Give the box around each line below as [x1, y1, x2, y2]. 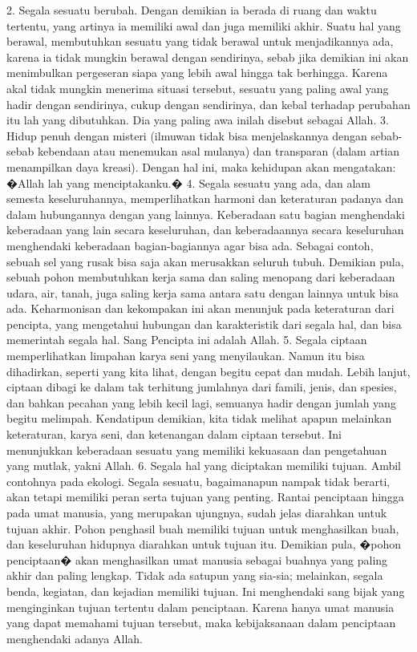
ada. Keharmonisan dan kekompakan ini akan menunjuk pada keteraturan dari [6, 300, 395, 317]
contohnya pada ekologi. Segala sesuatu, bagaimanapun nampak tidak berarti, [6, 472, 391, 489]
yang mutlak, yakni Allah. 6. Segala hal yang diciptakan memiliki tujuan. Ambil [6, 457, 402, 474]
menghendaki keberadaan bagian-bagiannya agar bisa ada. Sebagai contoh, [6, 237, 374, 253]
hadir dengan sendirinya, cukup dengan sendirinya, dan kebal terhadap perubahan [6, 95, 411, 112]
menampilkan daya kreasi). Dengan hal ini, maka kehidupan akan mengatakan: [6, 158, 396, 175]
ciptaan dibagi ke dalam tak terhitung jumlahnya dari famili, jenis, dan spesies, [6, 379, 397, 395]
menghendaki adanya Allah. [6, 630, 143, 646]
